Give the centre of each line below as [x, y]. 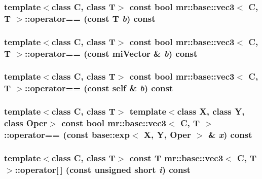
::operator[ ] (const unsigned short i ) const [103, 169]
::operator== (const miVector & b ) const [111, 53]
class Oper [26, 123]
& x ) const [230, 135]
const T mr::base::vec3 [176, 157]
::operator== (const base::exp [67, 135]
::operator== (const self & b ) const [99, 88]
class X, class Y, [211, 111]
